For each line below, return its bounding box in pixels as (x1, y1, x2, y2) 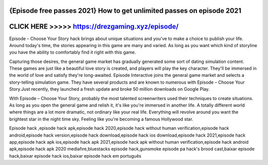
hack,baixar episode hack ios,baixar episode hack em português (9, 153, 141, 159)
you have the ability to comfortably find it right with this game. (9, 50, 136, 55)
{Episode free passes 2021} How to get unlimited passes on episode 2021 (9, 6, 242, 15)
